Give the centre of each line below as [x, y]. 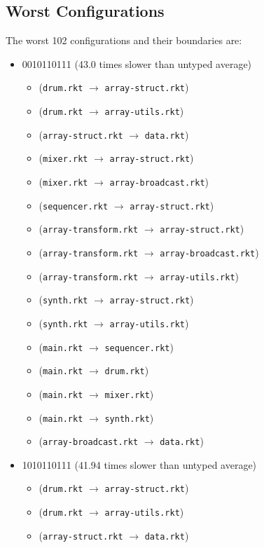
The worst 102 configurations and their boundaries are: [124, 40]
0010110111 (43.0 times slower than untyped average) [137, 63]
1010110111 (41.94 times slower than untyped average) [139, 464]
